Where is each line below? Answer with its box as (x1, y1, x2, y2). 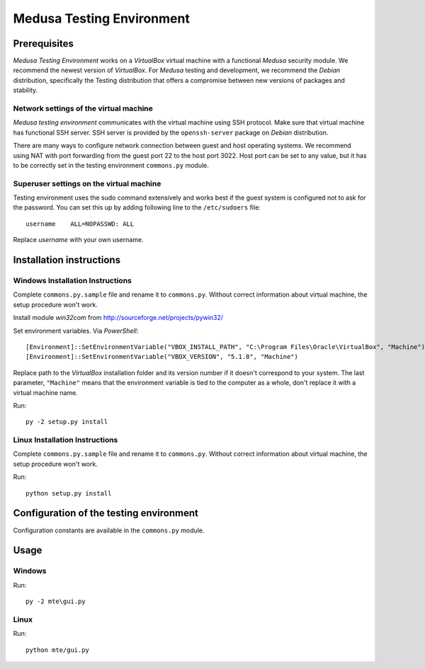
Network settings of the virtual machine (13, 103, 154, 113)
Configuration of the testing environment (13, 507, 198, 520)
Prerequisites (13, 38, 74, 50)
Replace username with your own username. (13, 236, 144, 244)
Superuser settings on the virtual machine (13, 178, 161, 188)
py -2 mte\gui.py (25, 597, 86, 605)
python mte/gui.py (25, 646, 90, 654)
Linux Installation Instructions (13, 435, 118, 445)
